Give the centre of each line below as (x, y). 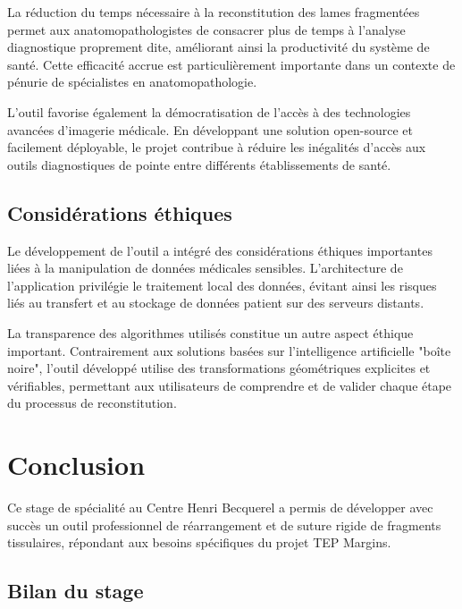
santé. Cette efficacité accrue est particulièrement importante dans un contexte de (231, 64)
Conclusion (76, 465)
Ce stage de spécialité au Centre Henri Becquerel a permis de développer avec (220, 507)
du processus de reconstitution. (92, 403)
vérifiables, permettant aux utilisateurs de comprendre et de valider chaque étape (230, 385)
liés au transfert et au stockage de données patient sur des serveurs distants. (216, 303)
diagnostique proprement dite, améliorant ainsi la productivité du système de (218, 47)
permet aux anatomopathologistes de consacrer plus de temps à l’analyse (206, 29)
